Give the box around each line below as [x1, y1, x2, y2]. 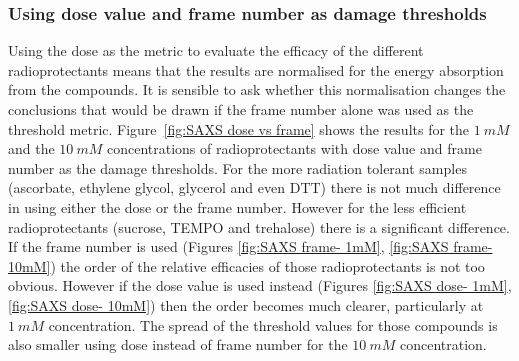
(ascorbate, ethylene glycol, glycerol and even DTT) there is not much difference [8, 177, 501, 198]
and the [8, 138, 55, 159]
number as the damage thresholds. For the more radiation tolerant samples [8, 157, 467, 178]
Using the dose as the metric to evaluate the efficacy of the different [8, 40, 424, 61]
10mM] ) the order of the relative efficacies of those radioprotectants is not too [8, 255, 485, 276]
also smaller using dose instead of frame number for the [8, 334, 348, 355]
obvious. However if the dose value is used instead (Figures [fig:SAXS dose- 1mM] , [8, 275, 512, 296]
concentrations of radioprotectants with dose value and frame [106, 138, 482, 159]
